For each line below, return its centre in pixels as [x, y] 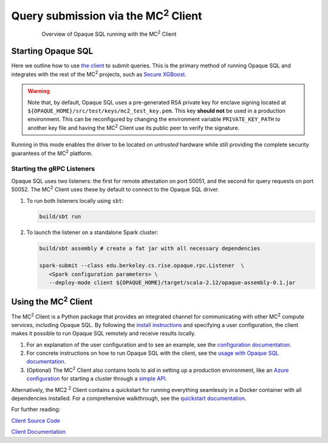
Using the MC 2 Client [52, 301]
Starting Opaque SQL [52, 51]
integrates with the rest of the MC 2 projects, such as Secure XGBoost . [99, 74]
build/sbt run [60, 217]
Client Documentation [39, 432]
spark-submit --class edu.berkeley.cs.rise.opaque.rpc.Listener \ [142, 266]
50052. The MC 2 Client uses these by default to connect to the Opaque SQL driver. [115, 189]
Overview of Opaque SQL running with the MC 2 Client [109, 33]
